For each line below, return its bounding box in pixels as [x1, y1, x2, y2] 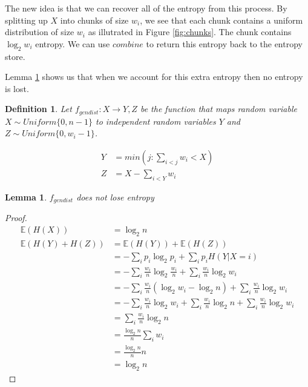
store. [5, 50, 25, 62]
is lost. [5, 82, 29, 94]
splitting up [5, 13, 48, 26]
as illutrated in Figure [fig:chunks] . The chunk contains [88, 25, 292, 38]
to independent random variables [96, 114, 216, 127]
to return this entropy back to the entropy [146, 37, 303, 50]
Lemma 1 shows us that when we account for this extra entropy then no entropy [5, 70, 303, 83]
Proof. [5, 211, 27, 224]
